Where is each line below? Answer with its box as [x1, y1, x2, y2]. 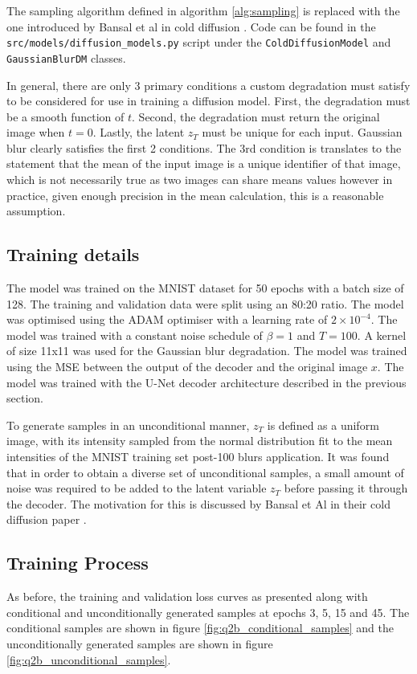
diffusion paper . [6, 511, 87, 528]
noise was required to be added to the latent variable [6, 480, 267, 496]
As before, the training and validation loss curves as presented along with [6, 588, 368, 605]
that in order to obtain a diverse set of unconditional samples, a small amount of [6, 464, 404, 480]
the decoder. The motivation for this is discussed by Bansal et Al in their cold [6, 495, 390, 512]
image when [6, 124, 65, 141]
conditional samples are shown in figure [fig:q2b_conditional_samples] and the [6, 619, 394, 636]
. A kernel [357, 326, 407, 343]
